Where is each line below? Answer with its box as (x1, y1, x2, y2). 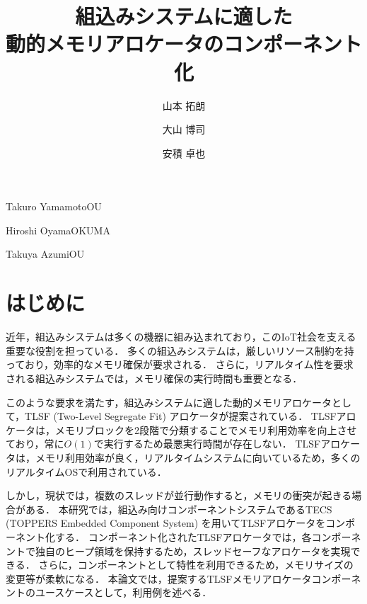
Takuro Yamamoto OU (6, 199, 102, 214)
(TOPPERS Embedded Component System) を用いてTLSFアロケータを (6, 515, 326, 530)
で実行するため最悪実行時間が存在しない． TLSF (93, 436, 321, 451)
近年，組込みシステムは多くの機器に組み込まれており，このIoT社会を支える (6, 329, 356, 344)
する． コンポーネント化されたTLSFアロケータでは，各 (54, 529, 312, 544)
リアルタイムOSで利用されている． (6, 464, 167, 479)
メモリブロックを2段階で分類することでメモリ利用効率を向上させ (54, 422, 357, 437)
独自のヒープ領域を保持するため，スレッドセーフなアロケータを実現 (35, 543, 351, 558)
